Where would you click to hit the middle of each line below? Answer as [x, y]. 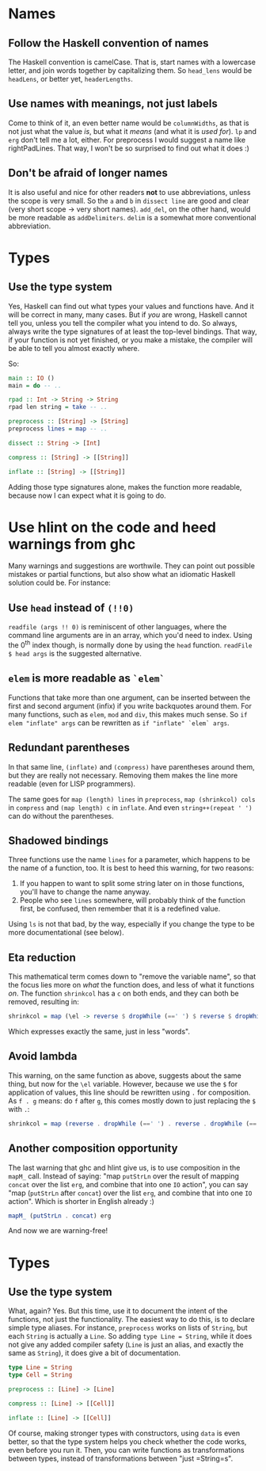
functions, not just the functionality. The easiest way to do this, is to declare [131, 1320]
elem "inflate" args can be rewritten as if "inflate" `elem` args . [119, 723]
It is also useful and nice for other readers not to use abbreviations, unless [129, 192]
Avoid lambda [43, 1056]
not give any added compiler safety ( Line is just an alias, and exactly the [126, 1345]
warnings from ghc [72, 544]
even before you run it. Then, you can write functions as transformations [126, 1450]
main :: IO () [32, 378]
